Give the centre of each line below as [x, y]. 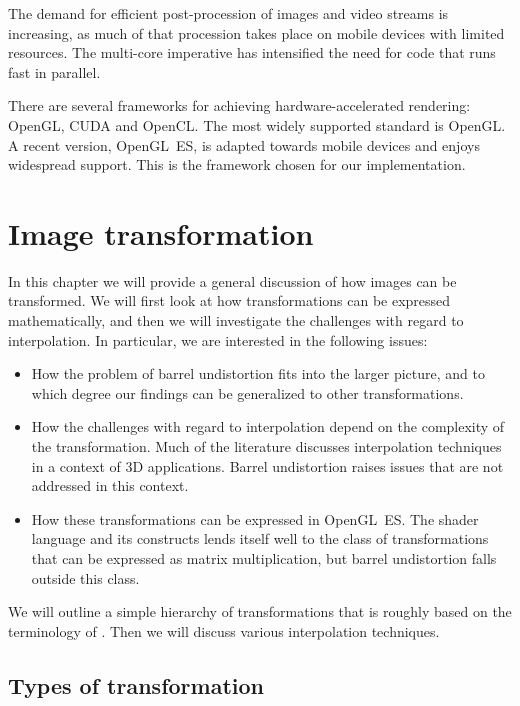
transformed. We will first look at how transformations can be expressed [229, 300]
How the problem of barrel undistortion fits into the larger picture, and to [258, 373]
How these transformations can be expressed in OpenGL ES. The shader [255, 518]
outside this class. [85, 577]
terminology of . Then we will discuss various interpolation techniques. [224, 630]
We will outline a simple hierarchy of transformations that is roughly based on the [260, 611]
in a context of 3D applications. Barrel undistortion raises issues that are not [267, 465]
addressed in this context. [110, 485]
